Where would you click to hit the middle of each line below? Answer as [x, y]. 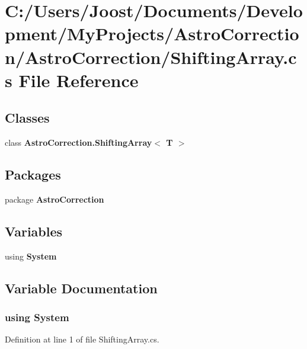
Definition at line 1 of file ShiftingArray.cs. [82, 339]
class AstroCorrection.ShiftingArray [79, 143]
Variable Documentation [81, 288]
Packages [33, 174]
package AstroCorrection [55, 199]
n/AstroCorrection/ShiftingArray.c [151, 57]
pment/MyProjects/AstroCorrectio [152, 33]
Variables [34, 231]
